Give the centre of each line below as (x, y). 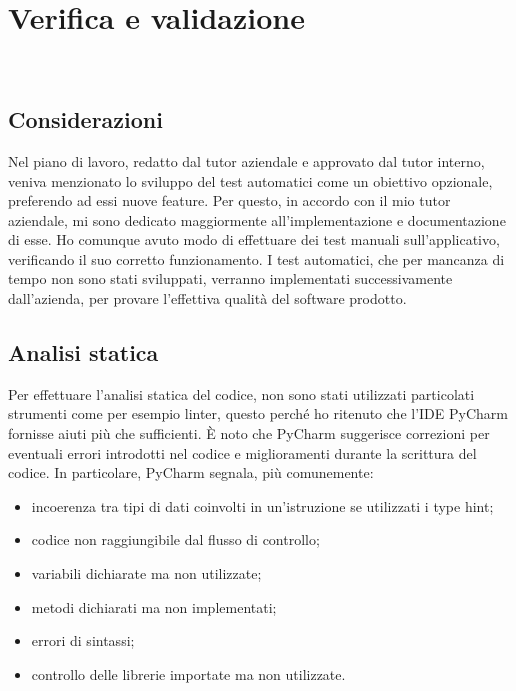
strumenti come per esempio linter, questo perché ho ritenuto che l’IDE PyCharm (258, 413)
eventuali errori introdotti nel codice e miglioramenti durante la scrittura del (242, 452)
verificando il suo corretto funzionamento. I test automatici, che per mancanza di (256, 258)
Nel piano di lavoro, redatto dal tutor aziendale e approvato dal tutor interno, (246, 160)
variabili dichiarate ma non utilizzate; (146, 573)
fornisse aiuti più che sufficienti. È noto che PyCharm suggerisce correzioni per (249, 433)
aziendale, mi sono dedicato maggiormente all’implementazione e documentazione (257, 219)
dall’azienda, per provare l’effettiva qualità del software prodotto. (207, 298)
